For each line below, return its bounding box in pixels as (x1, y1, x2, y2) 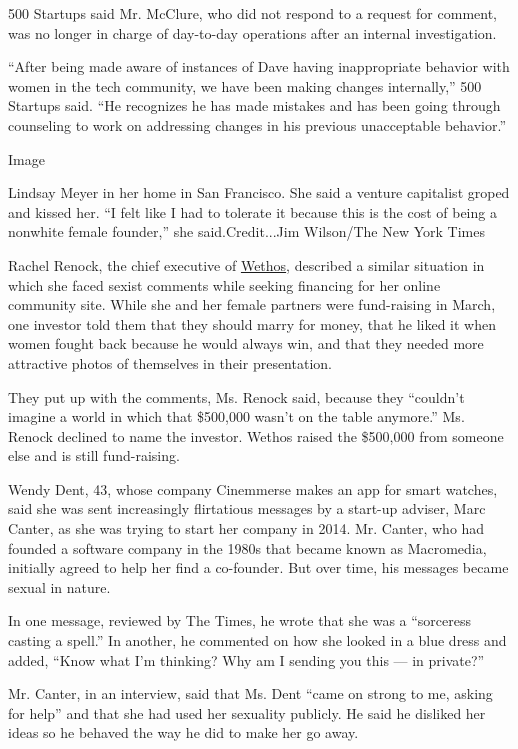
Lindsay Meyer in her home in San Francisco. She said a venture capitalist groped (8, 182, 510, 203)
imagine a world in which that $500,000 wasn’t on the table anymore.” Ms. (8, 406, 465, 427)
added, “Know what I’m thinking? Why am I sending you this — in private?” (8, 649, 485, 670)
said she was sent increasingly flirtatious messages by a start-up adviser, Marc (8, 498, 486, 519)
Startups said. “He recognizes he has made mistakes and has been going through (8, 95, 501, 116)
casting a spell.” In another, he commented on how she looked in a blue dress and (8, 630, 507, 651)
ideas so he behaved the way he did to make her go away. (8, 722, 359, 743)
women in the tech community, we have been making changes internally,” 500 (8, 75, 482, 96)
